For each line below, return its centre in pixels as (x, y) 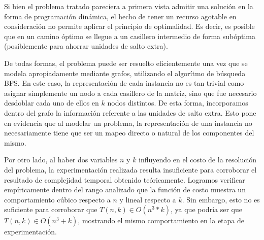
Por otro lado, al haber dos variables (61, 160)
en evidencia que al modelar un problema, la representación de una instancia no (128, 123)
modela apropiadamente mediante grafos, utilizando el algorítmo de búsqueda (125, 73)
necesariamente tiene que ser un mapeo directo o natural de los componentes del (129, 133)
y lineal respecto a (148, 199)
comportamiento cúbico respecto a (57, 199)
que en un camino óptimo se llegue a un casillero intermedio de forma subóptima (130, 36)
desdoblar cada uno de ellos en (52, 103)
